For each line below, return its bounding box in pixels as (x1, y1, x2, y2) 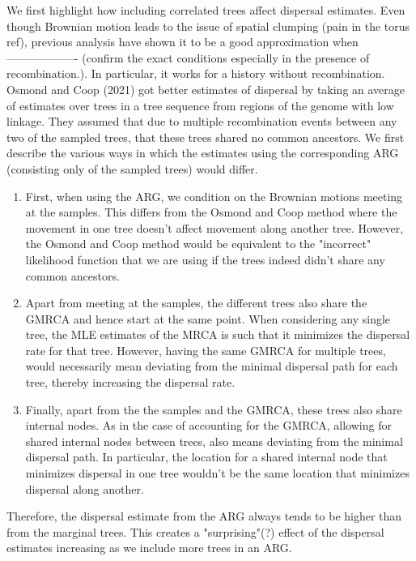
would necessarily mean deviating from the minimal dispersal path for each (25, 358, 398, 375)
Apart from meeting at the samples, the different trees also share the (25, 294, 367, 311)
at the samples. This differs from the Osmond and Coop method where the (25, 203, 397, 221)
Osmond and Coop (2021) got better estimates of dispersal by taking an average (6, 80, 405, 97)
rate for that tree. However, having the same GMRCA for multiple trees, (25, 341, 386, 358)
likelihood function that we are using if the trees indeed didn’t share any (25, 251, 385, 268)
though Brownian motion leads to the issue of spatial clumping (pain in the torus (6, 17, 410, 34)
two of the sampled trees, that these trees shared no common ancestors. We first (6, 128, 405, 145)
